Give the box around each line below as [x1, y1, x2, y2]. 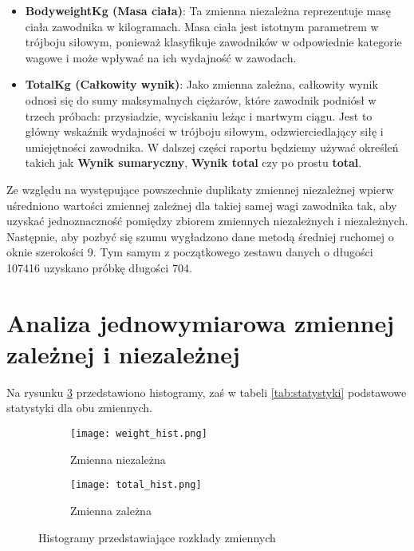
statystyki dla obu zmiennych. [6, 399, 152, 416]
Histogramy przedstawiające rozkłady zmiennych [38, 529, 276, 545]
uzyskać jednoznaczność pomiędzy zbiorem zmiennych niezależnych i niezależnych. [6, 212, 408, 229]
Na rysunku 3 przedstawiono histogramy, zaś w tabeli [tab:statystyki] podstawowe [6, 383, 407, 400]
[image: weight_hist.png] [70, 428, 207, 439]
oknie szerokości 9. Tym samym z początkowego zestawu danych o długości [6, 244, 373, 260]
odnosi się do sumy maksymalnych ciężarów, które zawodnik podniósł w [25, 91, 377, 108]
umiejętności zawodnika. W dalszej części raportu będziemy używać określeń [25, 138, 399, 155]
